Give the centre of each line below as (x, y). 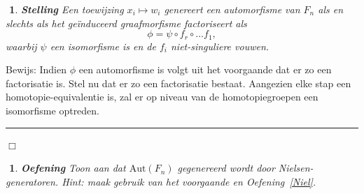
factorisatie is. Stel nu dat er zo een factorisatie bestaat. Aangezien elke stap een (178, 83)
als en (331, 9)
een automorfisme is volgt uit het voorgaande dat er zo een (205, 69)
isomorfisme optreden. (53, 111)
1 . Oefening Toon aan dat (68, 168)
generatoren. (32, 181)
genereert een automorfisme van (232, 9)
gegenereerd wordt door (226, 168)
